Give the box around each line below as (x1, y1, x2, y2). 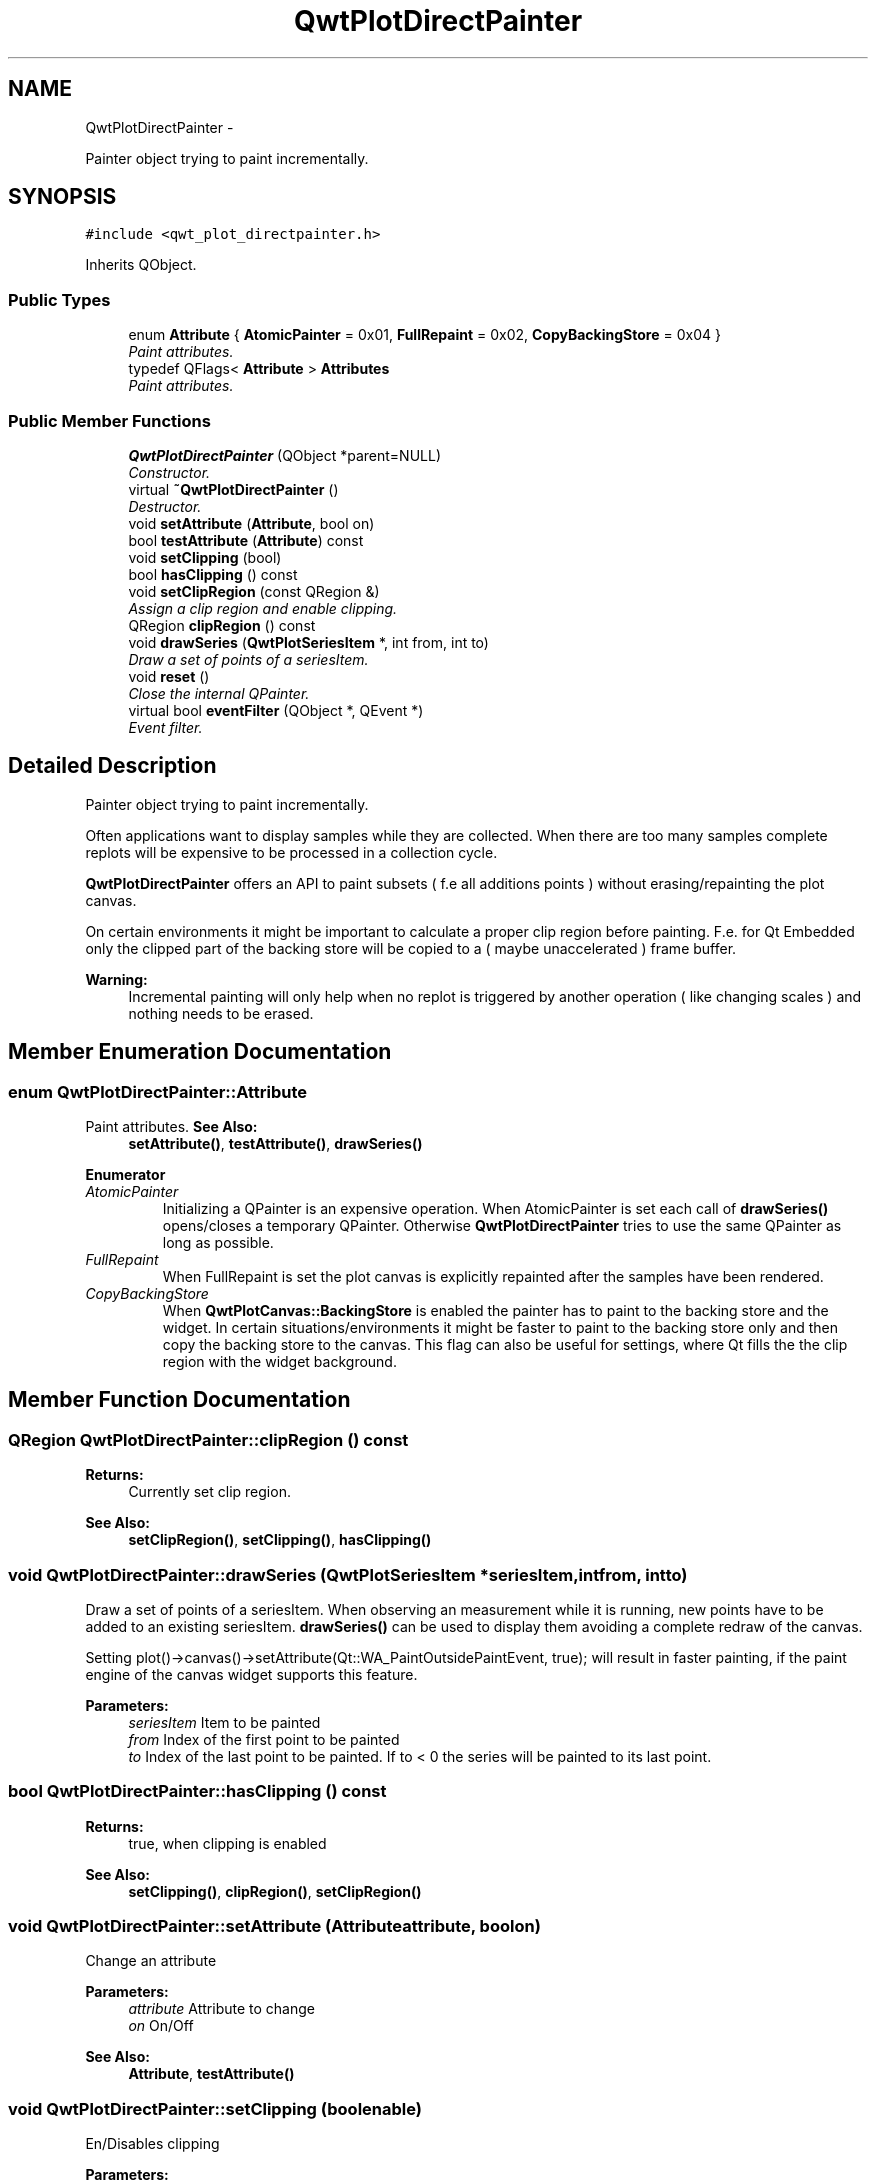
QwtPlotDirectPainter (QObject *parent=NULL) (128, 446, 442, 464)
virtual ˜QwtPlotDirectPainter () (128, 480, 339, 498)
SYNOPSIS (8, 184, 117, 210)
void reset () (128, 667, 210, 685)
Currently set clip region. (128, 1483, 291, 1501)
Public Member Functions (8, 410, 211, 431)
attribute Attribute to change (128, 2000, 315, 2018)
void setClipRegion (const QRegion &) (128, 582, 380, 600)
